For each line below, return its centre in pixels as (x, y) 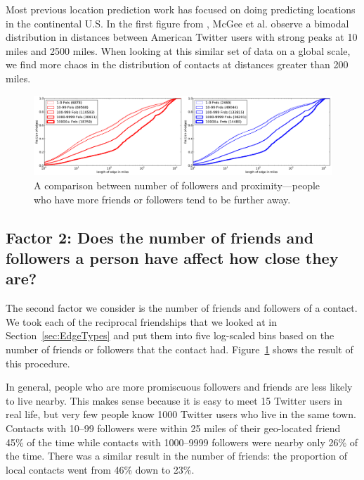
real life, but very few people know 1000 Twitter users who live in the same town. (181, 414)
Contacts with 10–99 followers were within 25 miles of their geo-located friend (173, 428)
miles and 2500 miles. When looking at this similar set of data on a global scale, (178, 50)
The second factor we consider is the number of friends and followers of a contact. (182, 308)
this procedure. (38, 363)
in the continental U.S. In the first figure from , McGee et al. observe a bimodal (177, 23)
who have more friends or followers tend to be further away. (162, 199)
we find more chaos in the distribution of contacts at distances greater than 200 (177, 64)
